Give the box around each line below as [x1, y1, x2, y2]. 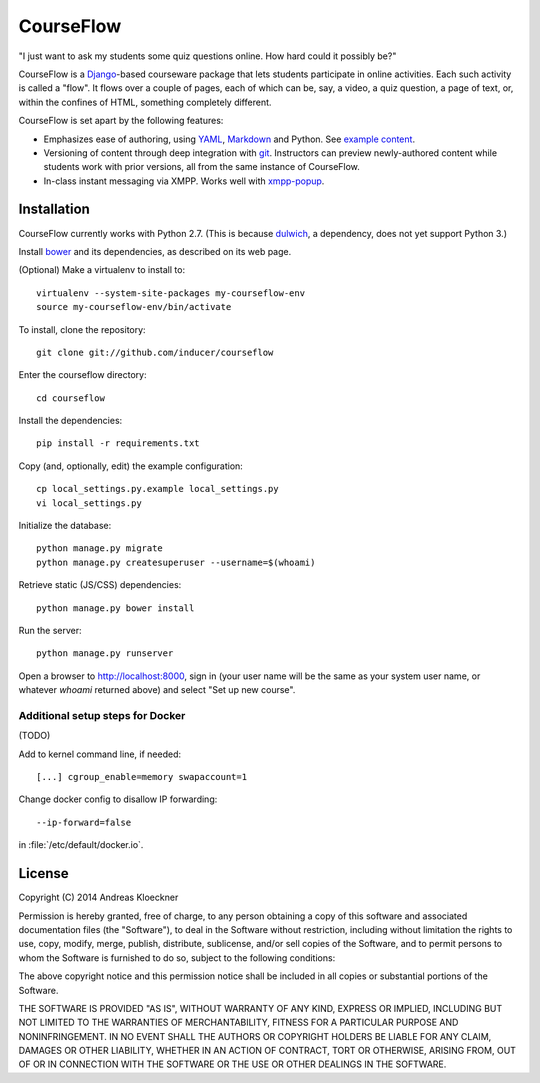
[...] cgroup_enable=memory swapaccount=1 [36, 771, 248, 783]
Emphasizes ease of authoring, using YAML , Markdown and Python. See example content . [43, 133, 415, 145]
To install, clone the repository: [18, 323, 146, 335]
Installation [18, 201, 90, 218]
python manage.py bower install [36, 602, 195, 614]
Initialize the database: [18, 520, 112, 532]
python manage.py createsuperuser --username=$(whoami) [36, 556, 316, 568]
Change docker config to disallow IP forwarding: [18, 793, 218, 805]
